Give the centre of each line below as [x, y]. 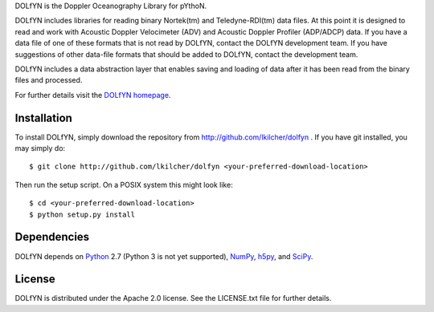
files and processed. [49, 80]
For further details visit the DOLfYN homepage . [93, 95]
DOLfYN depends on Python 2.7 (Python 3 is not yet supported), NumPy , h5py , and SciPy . [164, 256]
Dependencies [52, 237]
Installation [43, 118]
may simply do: [40, 148]
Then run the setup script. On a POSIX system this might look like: [124, 184]
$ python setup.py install [82, 214]
